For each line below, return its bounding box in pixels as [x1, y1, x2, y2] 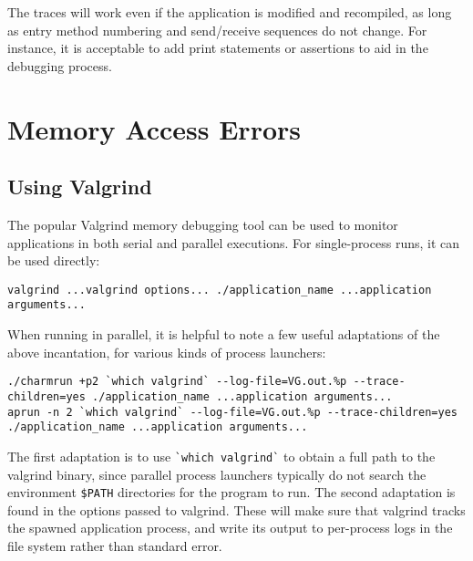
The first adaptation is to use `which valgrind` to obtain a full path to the [7, 446, 436, 465]
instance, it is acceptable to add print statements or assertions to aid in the [7, 38, 428, 57]
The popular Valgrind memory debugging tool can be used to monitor [7, 214, 398, 234]
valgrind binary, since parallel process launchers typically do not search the [7, 464, 427, 483]
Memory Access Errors [7, 109, 302, 147]
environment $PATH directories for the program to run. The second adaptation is [7, 483, 456, 502]
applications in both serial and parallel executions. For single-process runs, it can [7, 233, 460, 252]
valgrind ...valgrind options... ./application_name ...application [7, 283, 432, 296]
